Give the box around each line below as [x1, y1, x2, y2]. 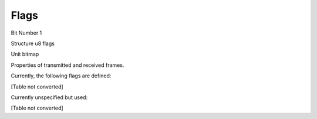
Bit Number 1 [11, 29, 42, 36]
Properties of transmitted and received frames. [11, 62, 124, 69]
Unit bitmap [11, 50, 39, 58]
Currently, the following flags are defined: [11, 72, 112, 79]
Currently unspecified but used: [11, 94, 88, 101]
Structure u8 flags [11, 40, 55, 47]
